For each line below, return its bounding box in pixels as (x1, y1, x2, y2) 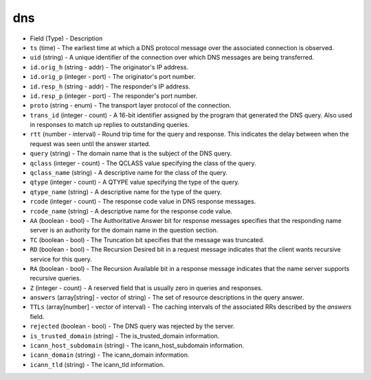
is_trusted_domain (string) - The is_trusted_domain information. (30, 331, 220, 340)
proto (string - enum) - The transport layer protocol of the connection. (30, 102, 232, 110)
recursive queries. (30, 274, 82, 283)
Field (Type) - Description (30, 34, 103, 43)
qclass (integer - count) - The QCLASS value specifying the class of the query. (30, 158, 257, 167)
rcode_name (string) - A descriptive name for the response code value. (30, 206, 233, 215)
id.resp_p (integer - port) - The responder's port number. (30, 91, 198, 99)
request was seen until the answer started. (30, 139, 151, 147)
